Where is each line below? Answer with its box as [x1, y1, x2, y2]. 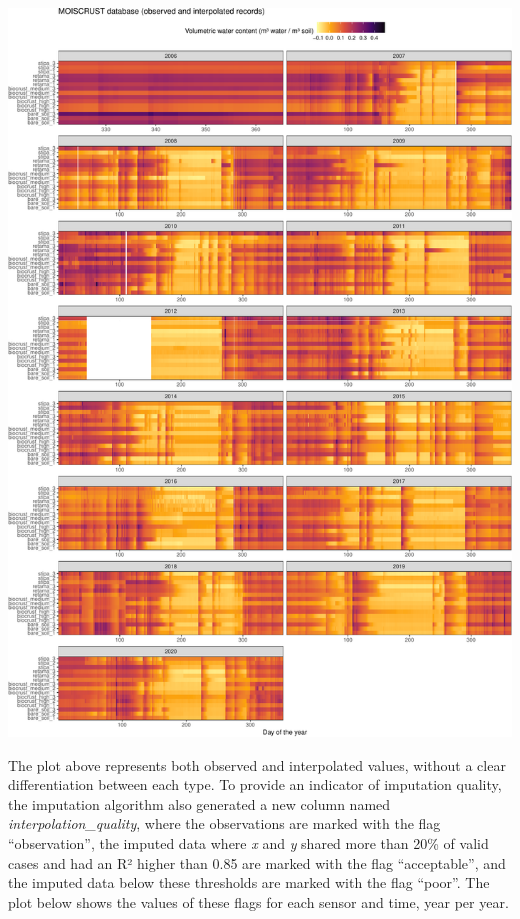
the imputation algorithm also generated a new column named [8, 793, 391, 814]
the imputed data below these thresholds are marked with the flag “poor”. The [8, 872, 490, 893]
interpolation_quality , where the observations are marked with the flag [8, 813, 441, 834]
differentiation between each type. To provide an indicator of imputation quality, [8, 774, 502, 795]
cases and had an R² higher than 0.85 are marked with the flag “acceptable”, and [8, 852, 506, 873]
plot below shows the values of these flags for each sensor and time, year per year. [8, 891, 509, 912]
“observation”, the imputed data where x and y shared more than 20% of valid [8, 832, 489, 853]
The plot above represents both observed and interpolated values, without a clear [8, 754, 506, 775]
